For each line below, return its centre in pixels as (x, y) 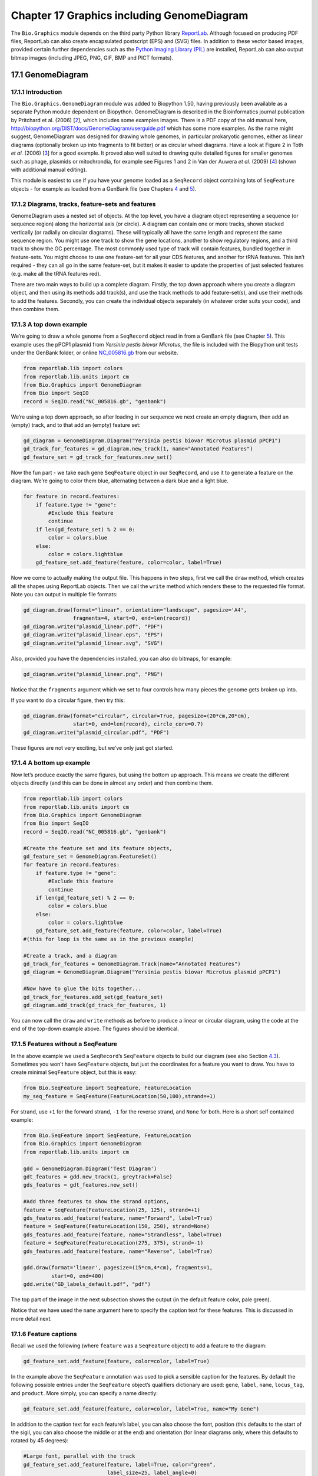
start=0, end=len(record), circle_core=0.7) (138, 724)
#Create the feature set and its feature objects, (98, 848)
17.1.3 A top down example (49, 324)
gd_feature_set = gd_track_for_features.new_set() (98, 457)
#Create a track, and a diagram (70, 956)
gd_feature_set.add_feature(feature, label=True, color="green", (120, 1464)
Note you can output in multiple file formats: (64, 595)
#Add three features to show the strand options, (96, 1202)
